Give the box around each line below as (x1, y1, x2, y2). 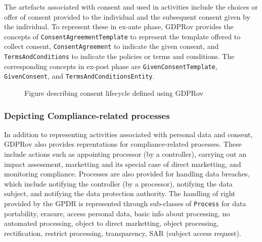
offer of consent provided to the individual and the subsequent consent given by (4, 11, 250, 22)
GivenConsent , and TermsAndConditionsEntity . (4, 71, 155, 81)
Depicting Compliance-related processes (4, 109, 170, 122)
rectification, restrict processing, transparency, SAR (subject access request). (4, 227, 241, 238)
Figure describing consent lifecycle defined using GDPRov (24, 88, 203, 98)
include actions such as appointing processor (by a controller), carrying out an (4, 149, 246, 159)
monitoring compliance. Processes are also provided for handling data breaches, (4, 168, 250, 179)
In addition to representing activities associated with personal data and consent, (4, 129, 253, 139)
